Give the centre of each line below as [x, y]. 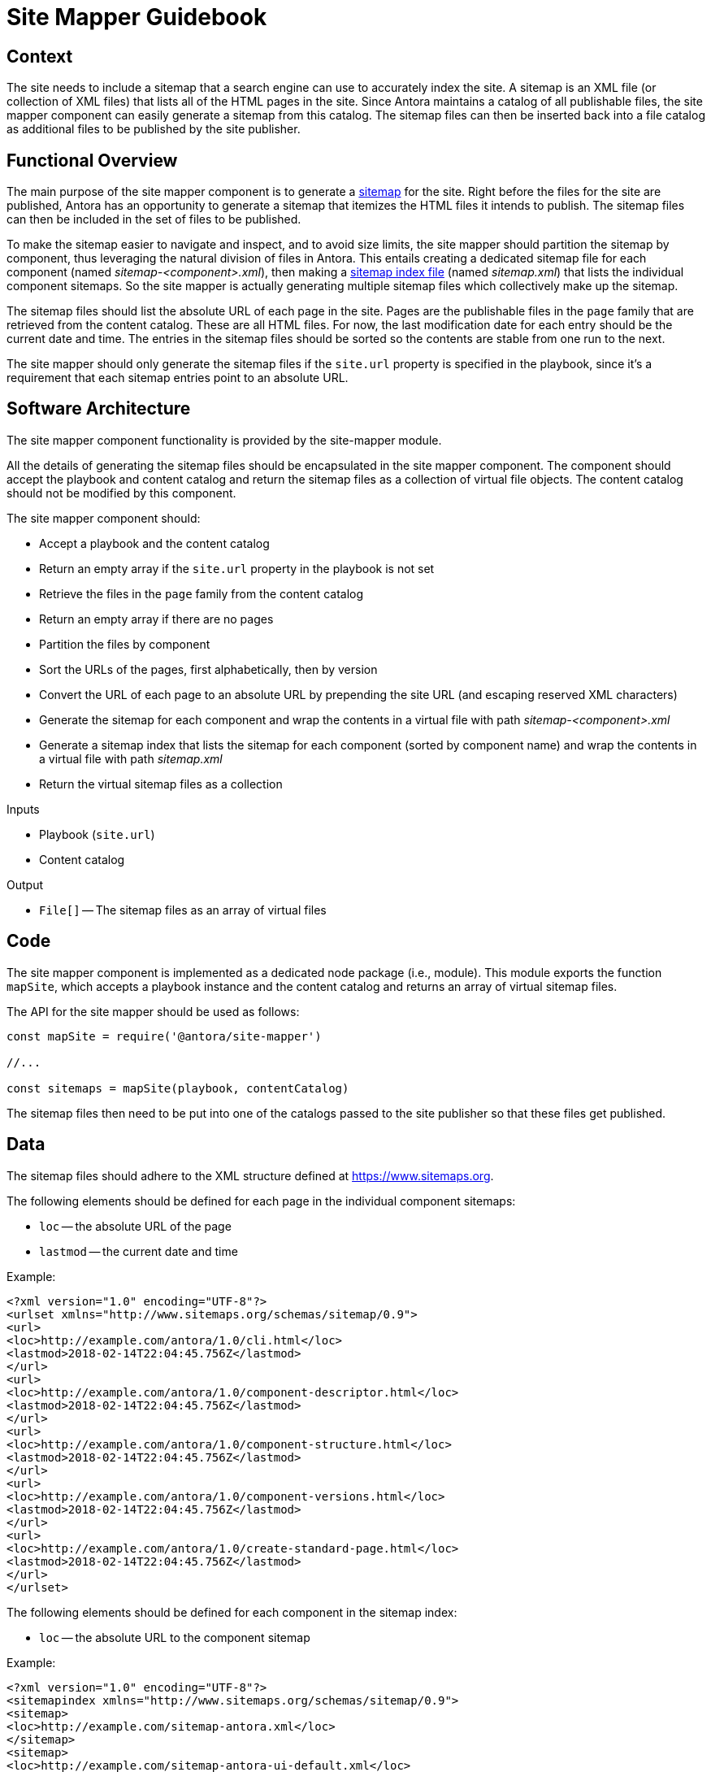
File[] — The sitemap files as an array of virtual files [183, 910]
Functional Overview [92, 160]
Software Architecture [99, 409]
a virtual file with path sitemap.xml [131, 758]
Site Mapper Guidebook [137, 17]
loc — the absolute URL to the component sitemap [175, 1637]
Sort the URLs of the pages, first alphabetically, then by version [208, 669]
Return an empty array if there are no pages [156, 619]
